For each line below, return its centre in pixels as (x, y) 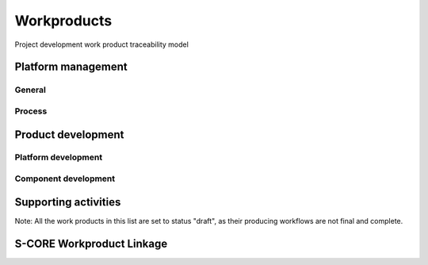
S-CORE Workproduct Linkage (91, 243)
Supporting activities (68, 202)
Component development (65, 179)
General (31, 90)
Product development (69, 134)
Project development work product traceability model (102, 44)
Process (31, 111)
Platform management (71, 67)
